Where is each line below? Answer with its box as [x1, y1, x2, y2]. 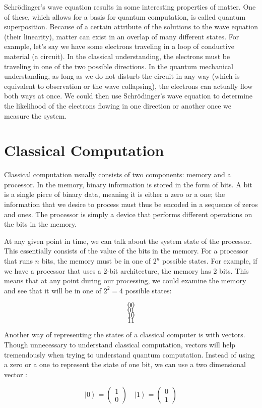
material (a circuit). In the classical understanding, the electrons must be [4, 50, 230, 61]
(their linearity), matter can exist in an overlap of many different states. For [4, 31, 239, 41]
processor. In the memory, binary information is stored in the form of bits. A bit [4, 179, 252, 189]
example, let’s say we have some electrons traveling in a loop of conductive [4, 41, 234, 52]
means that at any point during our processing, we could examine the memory [4, 275, 246, 286]
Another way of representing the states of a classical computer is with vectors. [4, 329, 245, 340]
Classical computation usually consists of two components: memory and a [4, 169, 231, 180]
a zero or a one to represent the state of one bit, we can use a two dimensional [4, 359, 246, 370]
